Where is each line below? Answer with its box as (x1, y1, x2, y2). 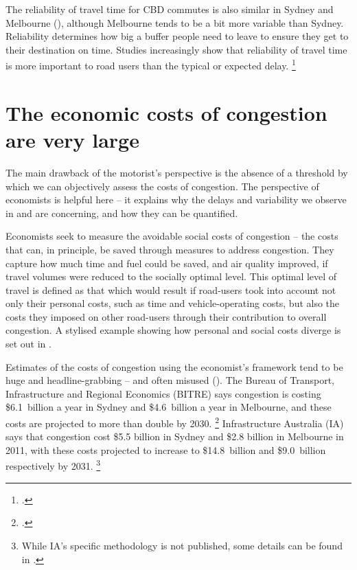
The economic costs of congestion (5, 98, 327, 126)
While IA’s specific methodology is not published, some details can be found (21, 538, 343, 552)
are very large (5, 126, 139, 153)
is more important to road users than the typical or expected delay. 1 (5, 56, 296, 73)
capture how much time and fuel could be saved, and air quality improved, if (5, 255, 328, 270)
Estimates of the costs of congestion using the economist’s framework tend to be (5, 359, 343, 374)
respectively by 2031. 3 (5, 457, 101, 473)
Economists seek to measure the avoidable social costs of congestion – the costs (5, 229, 338, 243)
